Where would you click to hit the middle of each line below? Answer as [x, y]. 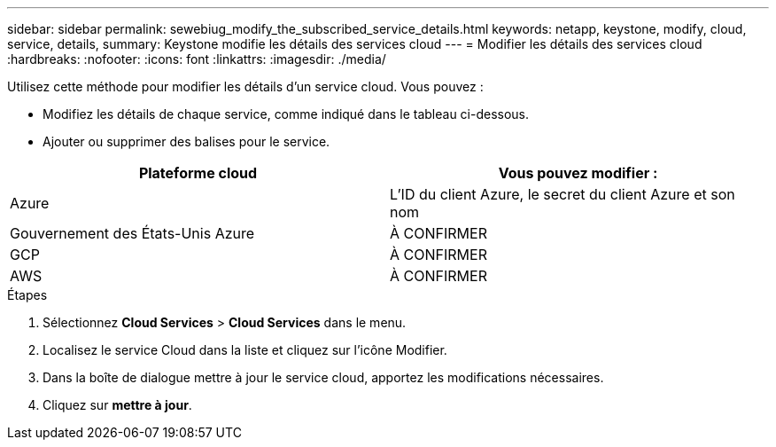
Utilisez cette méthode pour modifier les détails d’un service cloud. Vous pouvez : [245, 86]
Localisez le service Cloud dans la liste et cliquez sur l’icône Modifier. [245, 350]
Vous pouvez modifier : [578, 173]
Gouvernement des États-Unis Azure [132, 233]
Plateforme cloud [198, 173]
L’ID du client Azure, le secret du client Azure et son [563, 194]
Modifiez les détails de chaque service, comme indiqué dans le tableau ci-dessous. [286, 114]
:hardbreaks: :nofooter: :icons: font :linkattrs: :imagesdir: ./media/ [197, 59]
